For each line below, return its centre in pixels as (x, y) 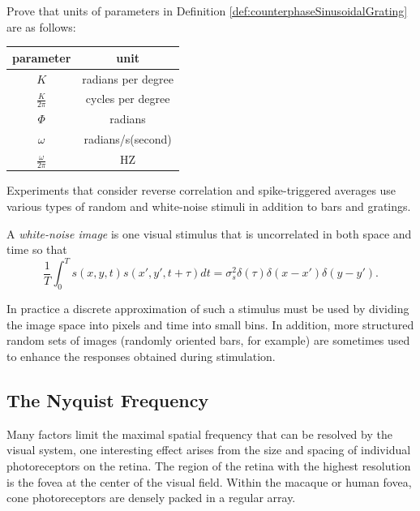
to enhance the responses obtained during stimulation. (141, 356)
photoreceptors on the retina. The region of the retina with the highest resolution (209, 465)
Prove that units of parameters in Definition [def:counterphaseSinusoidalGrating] (207, 11)
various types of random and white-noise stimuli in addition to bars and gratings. (209, 206)
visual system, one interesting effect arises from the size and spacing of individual (209, 450)
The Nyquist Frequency (108, 399)
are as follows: (41, 26)
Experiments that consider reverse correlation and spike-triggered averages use (201, 190)
